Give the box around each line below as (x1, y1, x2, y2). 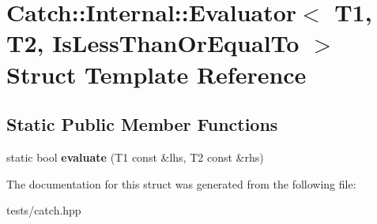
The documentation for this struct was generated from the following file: (6, 175, 356, 192)
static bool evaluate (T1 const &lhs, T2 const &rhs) (6, 148, 264, 165)
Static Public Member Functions (6, 112, 278, 136)
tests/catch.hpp (6, 202, 81, 218)
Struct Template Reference (6, 58, 307, 90)
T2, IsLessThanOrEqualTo (6, 27, 300, 59)
